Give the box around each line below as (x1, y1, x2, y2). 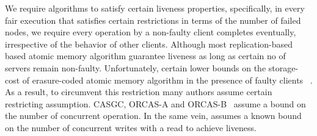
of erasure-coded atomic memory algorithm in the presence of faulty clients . (22, 73, 313, 86)
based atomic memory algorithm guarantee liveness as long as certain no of (5, 49, 286, 62)
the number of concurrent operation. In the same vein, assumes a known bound (5, 109, 302, 122)
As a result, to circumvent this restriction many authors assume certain (5, 85, 272, 98)
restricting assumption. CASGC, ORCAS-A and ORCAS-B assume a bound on (5, 97, 306, 110)
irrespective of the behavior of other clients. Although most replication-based (5, 37, 293, 50)
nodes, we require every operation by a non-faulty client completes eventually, (5, 26, 296, 38)
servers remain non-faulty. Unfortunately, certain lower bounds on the (5, 61, 266, 74)
